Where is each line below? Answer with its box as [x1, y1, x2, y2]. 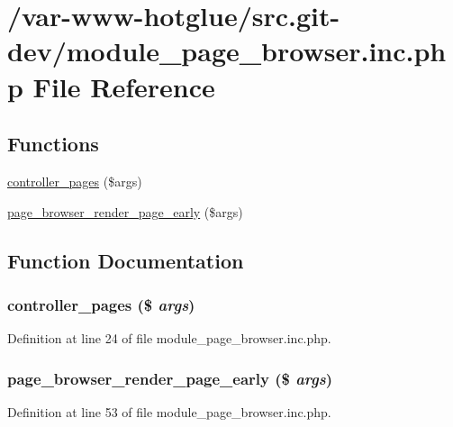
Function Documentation [7, 246, 244, 274]
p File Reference [7, 68, 215, 104]
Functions [7, 130, 99, 158]
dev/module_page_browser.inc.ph [7, 32, 447, 69]
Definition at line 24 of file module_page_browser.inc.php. [7, 329, 331, 348]
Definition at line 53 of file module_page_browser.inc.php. [7, 402, 331, 421]
